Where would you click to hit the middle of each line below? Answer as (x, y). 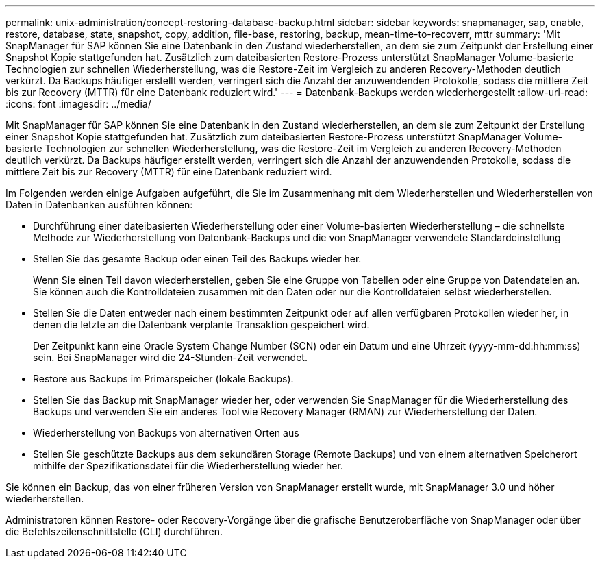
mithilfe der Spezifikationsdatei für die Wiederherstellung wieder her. (188, 466)
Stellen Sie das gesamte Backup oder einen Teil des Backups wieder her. (197, 259)
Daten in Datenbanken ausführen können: (99, 205)
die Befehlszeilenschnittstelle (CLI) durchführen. (114, 531)
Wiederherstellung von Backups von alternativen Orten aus (166, 433)
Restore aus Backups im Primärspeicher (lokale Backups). (163, 379)
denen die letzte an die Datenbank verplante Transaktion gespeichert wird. (201, 324)
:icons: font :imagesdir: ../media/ (78, 104)
